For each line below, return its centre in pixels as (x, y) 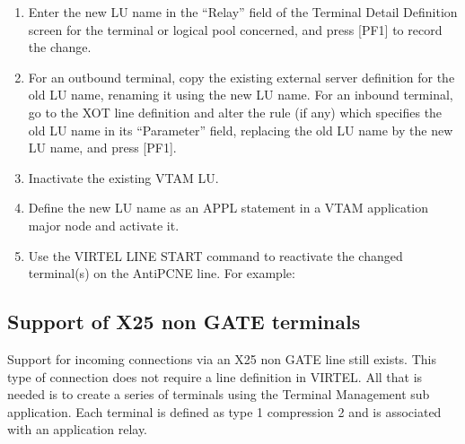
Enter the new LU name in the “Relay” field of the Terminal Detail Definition (243, 12)
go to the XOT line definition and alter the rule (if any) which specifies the (235, 112)
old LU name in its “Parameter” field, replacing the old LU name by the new (241, 130)
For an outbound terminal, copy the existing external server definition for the (241, 77)
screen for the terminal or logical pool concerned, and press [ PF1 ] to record (235, 29)
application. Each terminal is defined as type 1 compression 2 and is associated (224, 411)
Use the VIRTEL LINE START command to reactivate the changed (215, 255)
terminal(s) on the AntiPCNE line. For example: (162, 273)
